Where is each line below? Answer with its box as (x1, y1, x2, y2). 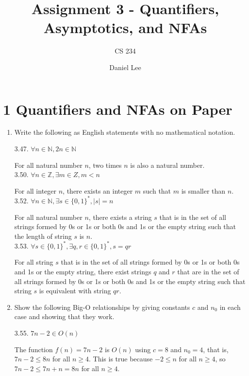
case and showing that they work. (14, 311, 115, 322)
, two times (88, 160, 122, 170)
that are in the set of (177, 266, 239, 276)
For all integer (14, 185, 57, 196)
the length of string (14, 231, 72, 241)
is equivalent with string (39, 286, 111, 296)
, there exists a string (88, 212, 152, 222)
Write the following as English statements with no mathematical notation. (14, 127, 235, 137)
